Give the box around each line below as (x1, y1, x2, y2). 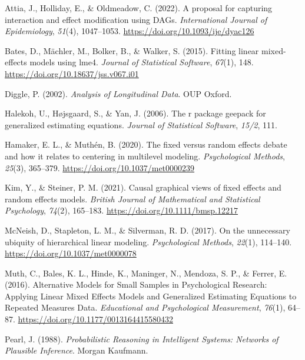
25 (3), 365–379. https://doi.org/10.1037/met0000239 (5, 161, 195, 174)
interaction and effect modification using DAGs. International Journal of (5, 13, 267, 25)
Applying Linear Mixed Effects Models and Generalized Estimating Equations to (5, 289, 297, 302)
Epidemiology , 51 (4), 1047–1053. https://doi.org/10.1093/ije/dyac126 (5, 25, 254, 37)
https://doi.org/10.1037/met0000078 (5, 247, 137, 259)
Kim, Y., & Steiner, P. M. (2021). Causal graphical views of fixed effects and (5, 181, 281, 194)
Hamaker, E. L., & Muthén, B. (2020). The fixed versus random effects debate (5, 138, 287, 151)
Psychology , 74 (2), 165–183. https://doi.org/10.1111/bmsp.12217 (5, 204, 238, 216)
